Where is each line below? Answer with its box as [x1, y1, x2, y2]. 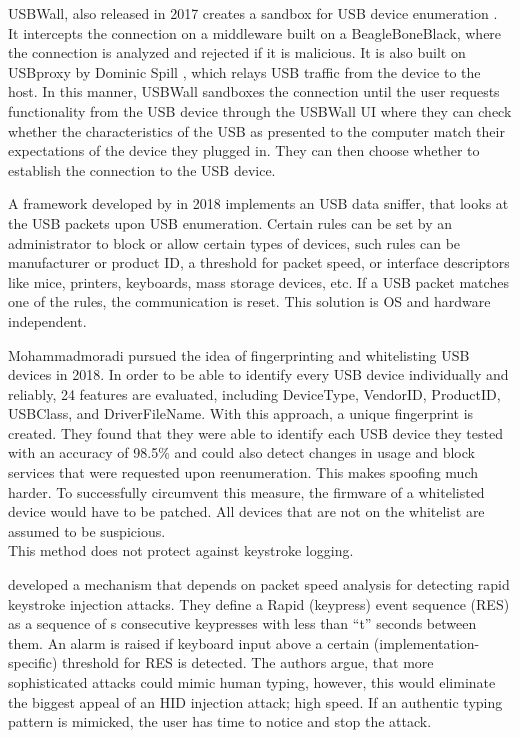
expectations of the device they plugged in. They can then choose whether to [8, 140, 480, 161]
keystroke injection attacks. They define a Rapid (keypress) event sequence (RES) [8, 593, 510, 614]
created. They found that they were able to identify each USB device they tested [8, 422, 503, 443]
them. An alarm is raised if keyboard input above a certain [8, 632, 370, 653]
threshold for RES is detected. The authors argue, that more [62, 652, 434, 673]
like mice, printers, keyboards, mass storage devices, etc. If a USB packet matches [8, 271, 509, 292]
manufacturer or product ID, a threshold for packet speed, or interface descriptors [8, 252, 510, 273]
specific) [8, 652, 58, 673]
